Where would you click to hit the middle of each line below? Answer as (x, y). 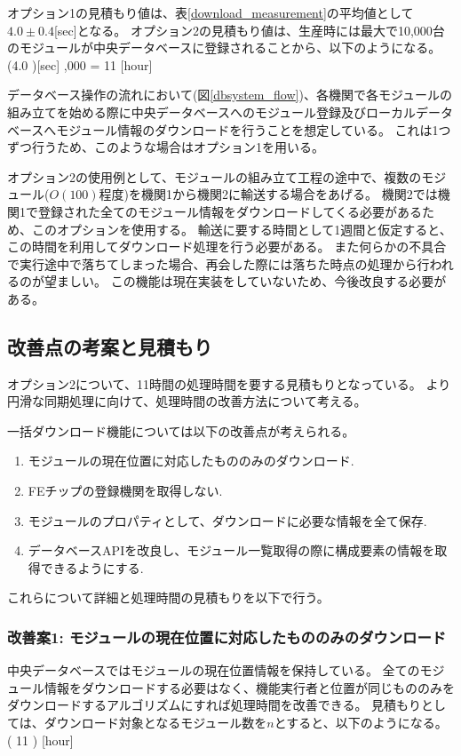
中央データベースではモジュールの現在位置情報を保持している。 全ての (214, 670)
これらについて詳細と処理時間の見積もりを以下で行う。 (168, 597)
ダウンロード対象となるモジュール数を (155, 723)
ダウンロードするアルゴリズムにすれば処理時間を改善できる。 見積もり (215, 705)
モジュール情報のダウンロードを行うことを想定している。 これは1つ (254, 129)
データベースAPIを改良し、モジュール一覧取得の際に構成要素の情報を (231, 550)
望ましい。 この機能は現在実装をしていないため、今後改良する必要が (245, 281)
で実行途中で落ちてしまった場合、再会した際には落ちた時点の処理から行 (219, 263)
